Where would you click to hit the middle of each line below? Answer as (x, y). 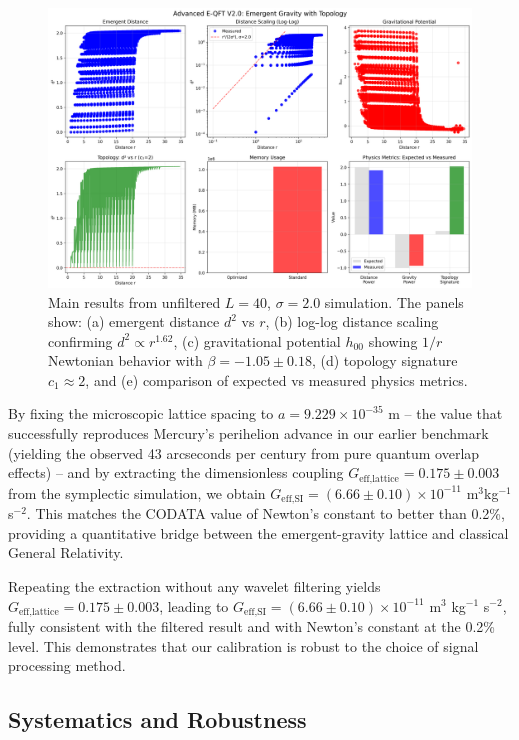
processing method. (67, 665)
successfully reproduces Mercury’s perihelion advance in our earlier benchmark (248, 433)
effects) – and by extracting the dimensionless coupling (176, 472)
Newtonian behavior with (125, 360)
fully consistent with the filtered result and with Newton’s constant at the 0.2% (251, 625)
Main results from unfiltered (134, 301)
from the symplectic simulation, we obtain (137, 492)
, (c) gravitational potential (257, 340)
